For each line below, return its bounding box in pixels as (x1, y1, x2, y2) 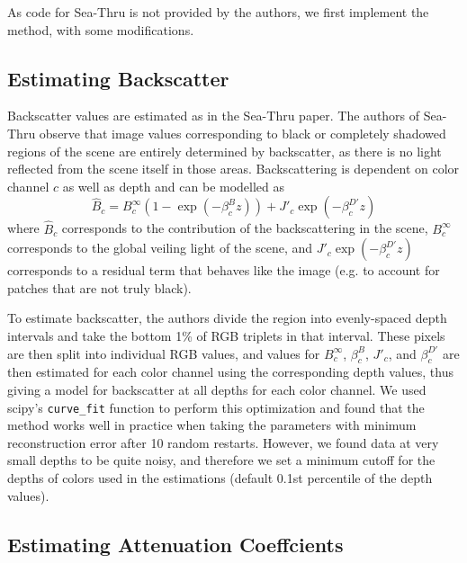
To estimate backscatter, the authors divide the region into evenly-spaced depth (7, 308, 447, 327)
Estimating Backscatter (7, 64, 229, 92)
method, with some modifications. (7, 20, 194, 39)
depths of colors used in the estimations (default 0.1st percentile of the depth (7, 468, 433, 487)
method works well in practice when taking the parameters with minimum (7, 416, 417, 434)
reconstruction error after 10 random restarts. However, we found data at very (7, 433, 439, 451)
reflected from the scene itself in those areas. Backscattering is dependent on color (7, 159, 460, 178)
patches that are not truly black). (7, 278, 192, 297)
